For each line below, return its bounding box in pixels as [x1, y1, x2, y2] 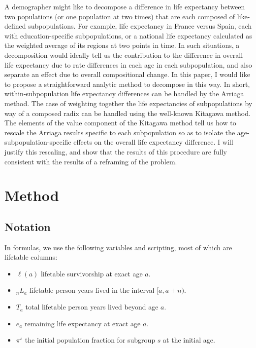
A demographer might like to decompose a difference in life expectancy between [4, 1, 245, 11]
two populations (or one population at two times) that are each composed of [4, 11, 235, 21]
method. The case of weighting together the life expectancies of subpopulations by [4, 98, 253, 108]
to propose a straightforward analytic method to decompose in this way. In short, [4, 78, 250, 89]
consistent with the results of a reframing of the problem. [4, 156, 177, 166]
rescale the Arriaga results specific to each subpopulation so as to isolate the [4, 127, 235, 137]
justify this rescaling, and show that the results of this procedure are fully [4, 146, 227, 156]
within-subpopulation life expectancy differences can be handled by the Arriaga [4, 88, 244, 99]
